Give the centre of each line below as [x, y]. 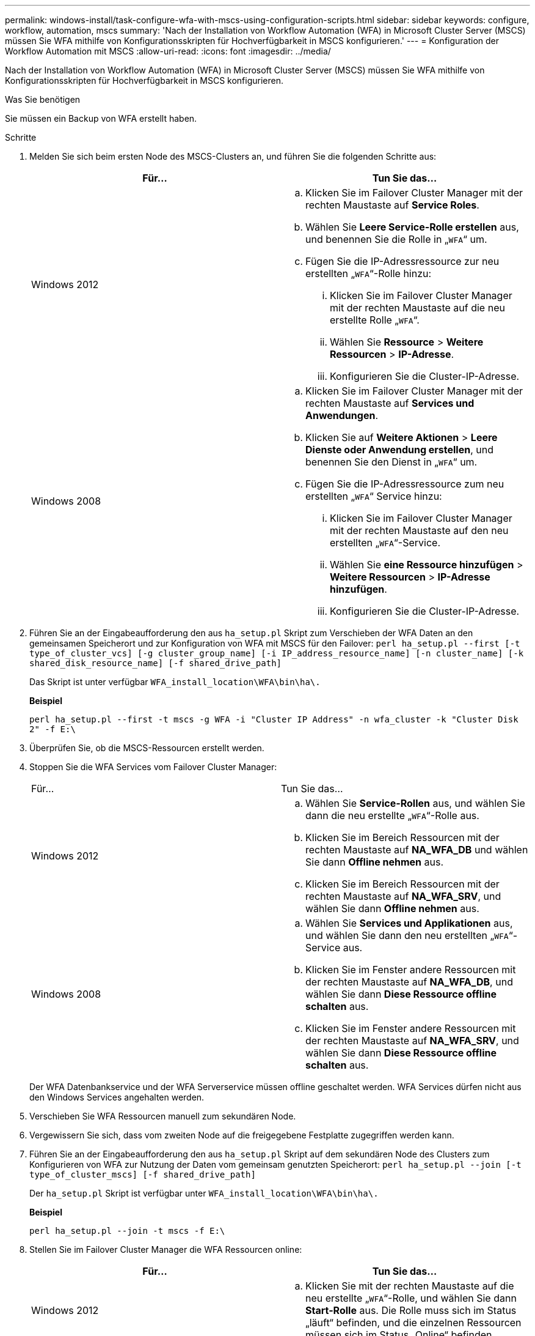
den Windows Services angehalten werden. [117, 1097]
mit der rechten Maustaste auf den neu [419, 530]
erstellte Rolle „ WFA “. [375, 320]
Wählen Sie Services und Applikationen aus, [409, 923]
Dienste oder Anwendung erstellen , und [400, 450]
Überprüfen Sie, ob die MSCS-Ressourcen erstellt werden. [147, 748]
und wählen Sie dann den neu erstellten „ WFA [407, 935]
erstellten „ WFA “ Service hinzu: [374, 496]
